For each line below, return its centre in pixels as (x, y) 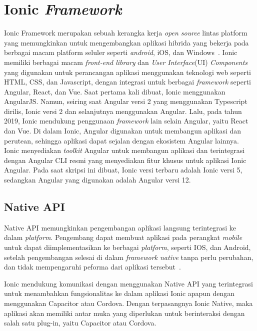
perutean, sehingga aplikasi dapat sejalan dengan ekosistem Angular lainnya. (121, 140)
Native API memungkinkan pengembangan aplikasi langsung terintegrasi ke (120, 227)
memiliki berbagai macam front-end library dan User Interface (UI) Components (126, 62)
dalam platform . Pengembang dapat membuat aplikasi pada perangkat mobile (123, 237)
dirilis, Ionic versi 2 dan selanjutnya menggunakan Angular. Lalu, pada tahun (123, 111)
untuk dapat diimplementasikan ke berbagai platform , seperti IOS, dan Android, (127, 247)
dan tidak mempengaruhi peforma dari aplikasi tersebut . (92, 267)
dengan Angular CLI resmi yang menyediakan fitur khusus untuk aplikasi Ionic (125, 160)
